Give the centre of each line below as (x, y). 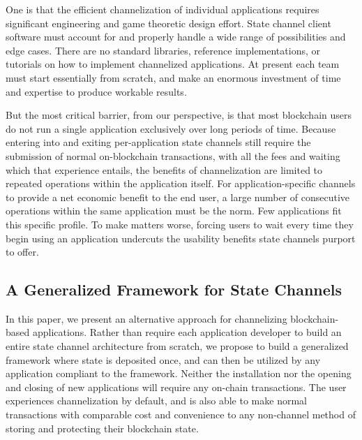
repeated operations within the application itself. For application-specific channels (181, 183)
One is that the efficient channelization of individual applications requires (163, 9)
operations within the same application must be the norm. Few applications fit (174, 211)
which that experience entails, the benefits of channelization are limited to (164, 169)
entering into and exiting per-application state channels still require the (158, 142)
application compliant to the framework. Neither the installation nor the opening (179, 373)
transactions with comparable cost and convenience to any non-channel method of (181, 415)
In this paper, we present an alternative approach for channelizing (146, 318)
